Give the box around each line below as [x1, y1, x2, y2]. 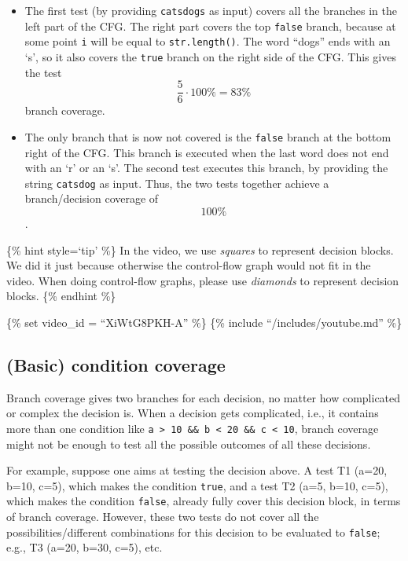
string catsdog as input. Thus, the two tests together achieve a [24, 174, 329, 191]
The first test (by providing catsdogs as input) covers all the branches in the [24, 2, 397, 18]
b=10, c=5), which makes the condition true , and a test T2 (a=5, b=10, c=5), [6, 477, 388, 493]
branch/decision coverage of [24, 190, 159, 207]
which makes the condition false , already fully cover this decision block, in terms [6, 493, 401, 509]
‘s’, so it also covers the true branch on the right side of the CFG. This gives [24, 48, 396, 64]
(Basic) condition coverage [6, 352, 226, 376]
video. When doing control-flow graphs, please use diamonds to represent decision [6, 272, 399, 288]
